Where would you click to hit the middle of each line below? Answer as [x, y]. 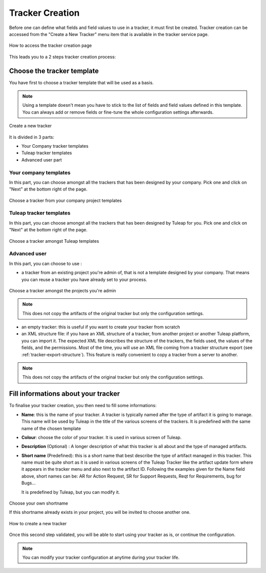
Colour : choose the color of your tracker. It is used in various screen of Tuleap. [101, 437]
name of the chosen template [51, 428]
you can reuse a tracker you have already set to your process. [84, 279]
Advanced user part [42, 159]
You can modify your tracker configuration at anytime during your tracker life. [101, 557]
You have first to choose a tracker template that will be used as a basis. [81, 82]
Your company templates [40, 172]
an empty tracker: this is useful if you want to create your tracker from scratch [101, 327]
